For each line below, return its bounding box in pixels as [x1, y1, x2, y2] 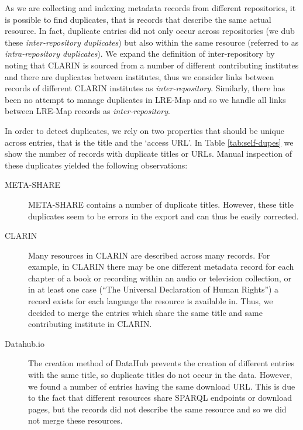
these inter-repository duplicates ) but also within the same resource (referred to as [5, 36, 299, 48]
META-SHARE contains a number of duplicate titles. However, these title [28, 198, 294, 210]
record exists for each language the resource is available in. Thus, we [28, 295, 273, 307]
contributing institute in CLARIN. [28, 318, 152, 330]
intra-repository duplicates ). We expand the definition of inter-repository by [5, 47, 275, 60]
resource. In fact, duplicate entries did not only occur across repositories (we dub [5, 25, 295, 37]
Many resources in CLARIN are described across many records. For [28, 249, 270, 261]
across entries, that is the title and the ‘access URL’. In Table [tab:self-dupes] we [5, 136, 294, 148]
